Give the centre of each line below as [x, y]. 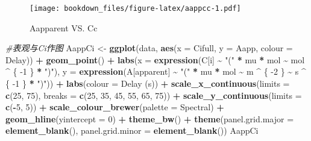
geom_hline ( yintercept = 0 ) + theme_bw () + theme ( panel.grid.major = [150, 118]
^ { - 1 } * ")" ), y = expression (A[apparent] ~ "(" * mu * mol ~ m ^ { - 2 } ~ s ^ [156, 71]
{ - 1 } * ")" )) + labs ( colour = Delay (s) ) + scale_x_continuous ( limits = [148, 83]
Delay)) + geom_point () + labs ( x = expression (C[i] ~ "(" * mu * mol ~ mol [155, 59]
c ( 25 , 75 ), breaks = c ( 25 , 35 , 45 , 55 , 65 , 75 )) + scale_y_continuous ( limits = [154, 95]
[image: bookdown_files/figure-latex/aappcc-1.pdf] [135, 8]
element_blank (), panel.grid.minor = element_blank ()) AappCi [132, 130]
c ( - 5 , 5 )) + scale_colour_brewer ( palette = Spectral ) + [115, 107]
